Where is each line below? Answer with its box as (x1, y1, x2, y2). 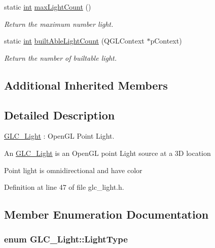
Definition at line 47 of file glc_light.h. (4, 182, 124, 192)
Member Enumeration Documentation (4, 206, 209, 222)
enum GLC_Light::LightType (4, 233, 128, 245)
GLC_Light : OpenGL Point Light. (4, 131, 115, 141)
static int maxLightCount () (4, 2, 91, 12)
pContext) (150, 35, 182, 46)
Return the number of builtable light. (4, 52, 117, 63)
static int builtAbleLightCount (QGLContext (4, 35, 145, 46)
